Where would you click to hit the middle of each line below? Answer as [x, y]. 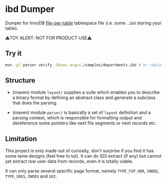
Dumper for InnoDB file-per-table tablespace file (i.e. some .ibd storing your [83, 23]
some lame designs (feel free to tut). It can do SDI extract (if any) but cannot [83, 156]
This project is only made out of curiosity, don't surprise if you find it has [80, 151]
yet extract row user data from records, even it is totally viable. [69, 161]
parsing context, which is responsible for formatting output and [77, 118]
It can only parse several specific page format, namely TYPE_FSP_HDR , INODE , [82, 171]
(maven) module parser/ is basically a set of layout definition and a [82, 112]
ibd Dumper [30, 9]
